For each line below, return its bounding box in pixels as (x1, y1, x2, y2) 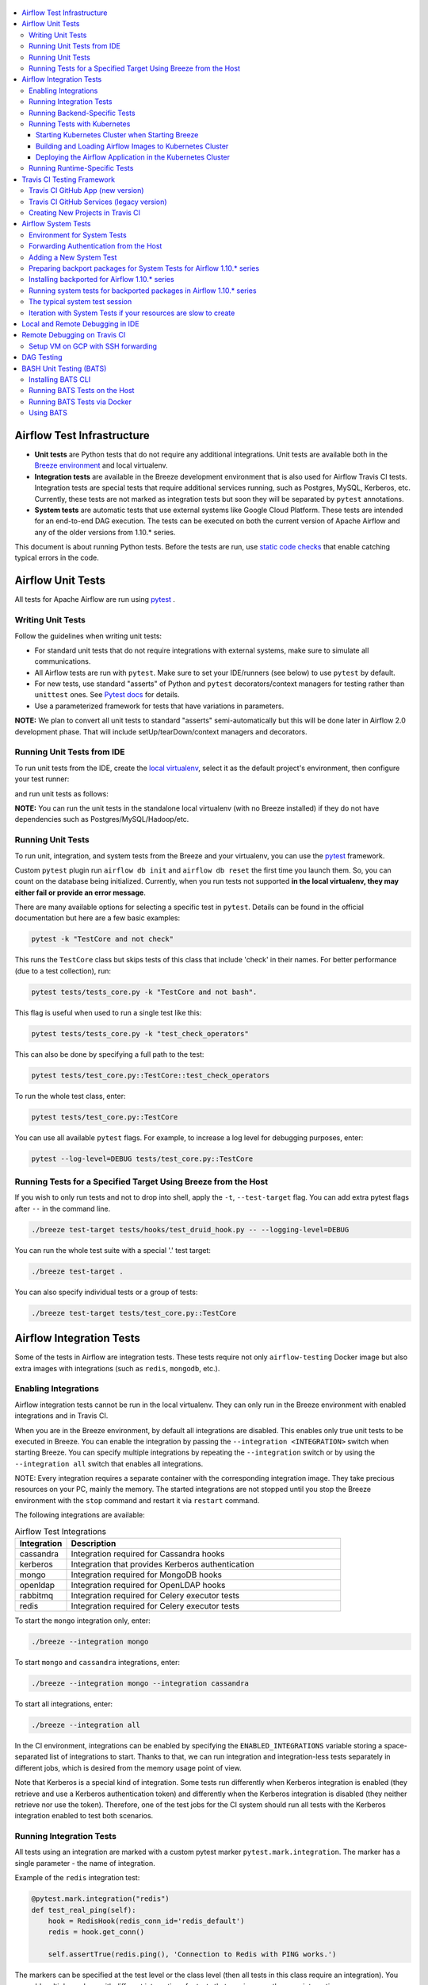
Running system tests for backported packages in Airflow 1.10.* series (29, 286, 257, 295)
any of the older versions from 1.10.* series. (34, 527, 176, 537)
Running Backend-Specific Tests (29, 108, 136, 118)
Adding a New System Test (29, 252, 117, 262)
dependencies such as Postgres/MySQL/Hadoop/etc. (14, 815, 189, 824)
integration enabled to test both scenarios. (14, 1811, 154, 1821)
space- (384, 1740, 407, 1750)
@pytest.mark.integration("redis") (31, 1894, 170, 1903)
